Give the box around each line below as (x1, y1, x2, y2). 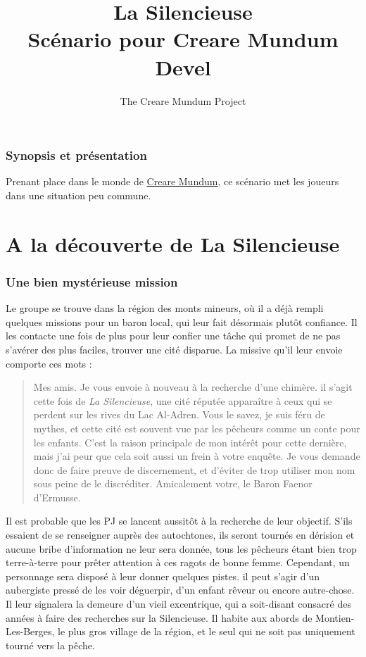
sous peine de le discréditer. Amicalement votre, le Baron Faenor (33, 476, 313, 491)
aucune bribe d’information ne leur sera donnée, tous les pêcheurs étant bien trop (6, 541, 357, 556)
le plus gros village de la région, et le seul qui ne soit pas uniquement (58, 624, 355, 639)
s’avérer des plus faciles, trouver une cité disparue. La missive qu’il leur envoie (6, 342, 343, 356)
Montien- (315, 610, 355, 625)
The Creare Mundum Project (120, 93, 246, 108)
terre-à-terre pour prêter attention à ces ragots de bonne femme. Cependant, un (6, 555, 350, 570)
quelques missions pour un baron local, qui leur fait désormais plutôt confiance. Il (6, 314, 358, 329)
